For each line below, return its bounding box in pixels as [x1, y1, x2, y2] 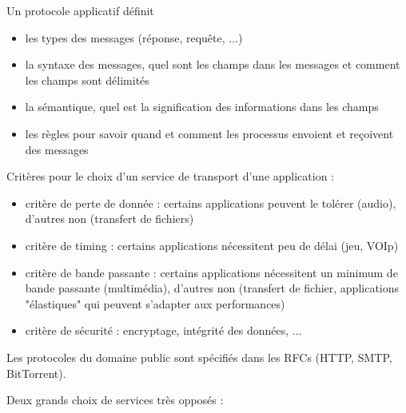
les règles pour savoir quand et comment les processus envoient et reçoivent [25, 125, 394, 141]
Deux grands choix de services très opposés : [6, 391, 224, 408]
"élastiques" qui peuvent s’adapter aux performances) [25, 295, 285, 312]
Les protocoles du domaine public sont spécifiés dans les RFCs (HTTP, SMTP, [6, 348, 392, 365]
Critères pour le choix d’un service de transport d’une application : [6, 168, 335, 185]
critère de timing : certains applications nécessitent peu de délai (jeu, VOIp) [25, 236, 399, 253]
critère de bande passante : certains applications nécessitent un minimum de [25, 264, 398, 280]
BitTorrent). [6, 364, 66, 381]
